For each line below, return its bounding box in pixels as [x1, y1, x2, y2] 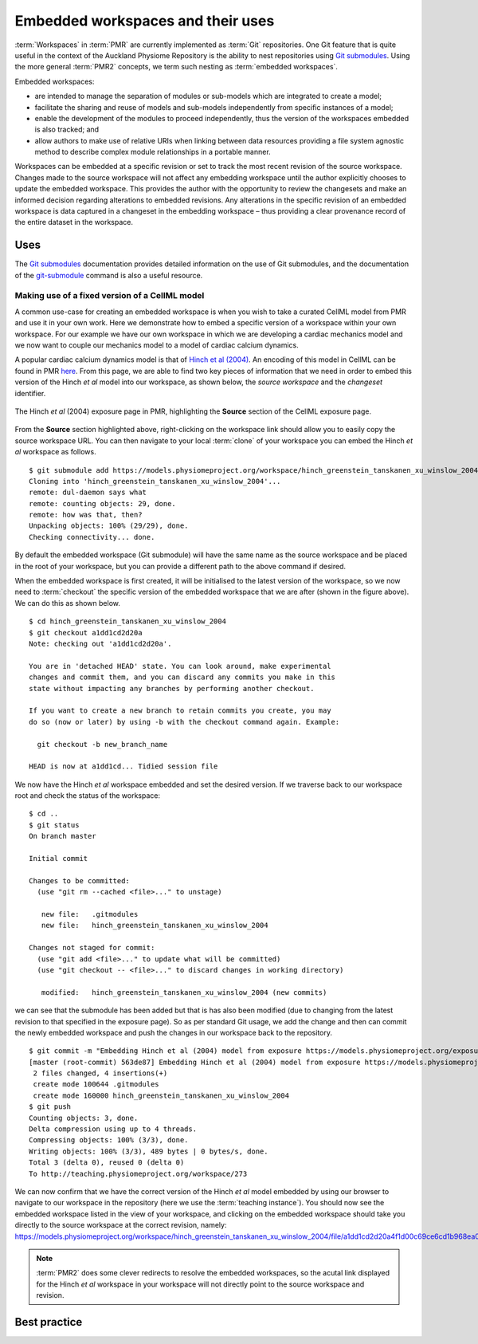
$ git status [29, 820, 80, 829]
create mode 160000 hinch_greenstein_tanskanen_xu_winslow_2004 [33, 1091, 290, 1100]
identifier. [14, 388, 46, 398]
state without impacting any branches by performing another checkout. [29, 684, 315, 693]
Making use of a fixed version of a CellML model [14, 290, 205, 301]
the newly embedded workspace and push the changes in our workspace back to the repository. [14, 1028, 332, 1037]
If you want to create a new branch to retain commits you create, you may [29, 706, 331, 715]
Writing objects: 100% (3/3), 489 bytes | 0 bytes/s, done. [29, 1146, 268, 1156]
